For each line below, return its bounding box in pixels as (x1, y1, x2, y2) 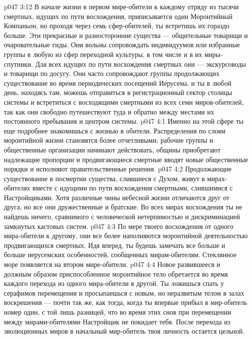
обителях (4, 183, 31, 193)
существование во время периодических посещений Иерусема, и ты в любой (4, 77, 232, 88)
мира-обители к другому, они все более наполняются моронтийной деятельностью (4, 230, 248, 241)
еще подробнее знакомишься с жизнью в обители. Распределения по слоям (4, 125, 226, 135)
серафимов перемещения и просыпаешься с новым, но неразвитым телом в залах (4, 287, 245, 298)
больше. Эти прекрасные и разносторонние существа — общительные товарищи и (4, 30, 248, 40)
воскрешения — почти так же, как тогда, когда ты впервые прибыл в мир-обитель (4, 297, 247, 307)
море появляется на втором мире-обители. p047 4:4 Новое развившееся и (4, 259, 220, 269)
